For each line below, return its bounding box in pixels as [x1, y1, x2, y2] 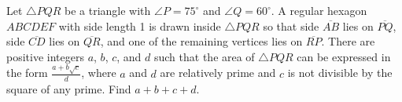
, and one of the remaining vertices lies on [100, 33, 303, 49]
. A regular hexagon [271, 2, 367, 18]
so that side [263, 17, 319, 34]
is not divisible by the [287, 64, 393, 81]
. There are [321, 33, 375, 49]
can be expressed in [297, 48, 391, 64]
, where [81, 64, 116, 81]
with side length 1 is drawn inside [58, 17, 221, 34]
